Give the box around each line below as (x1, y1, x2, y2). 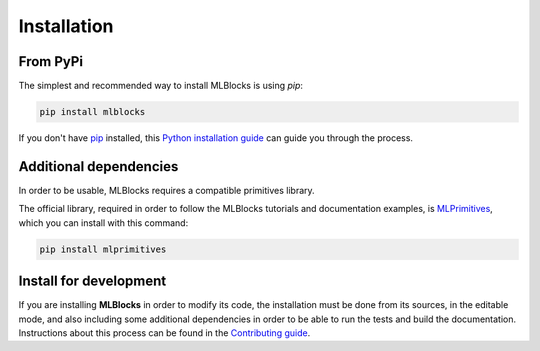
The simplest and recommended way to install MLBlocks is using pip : (18, 80, 304, 92)
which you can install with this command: (18, 216, 189, 229)
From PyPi (18, 53, 84, 70)
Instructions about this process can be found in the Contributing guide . (18, 326, 311, 339)
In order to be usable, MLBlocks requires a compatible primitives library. (18, 184, 315, 196)
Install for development (18, 273, 167, 290)
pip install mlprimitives (39, 243, 167, 255)
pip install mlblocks (39, 106, 146, 118)
